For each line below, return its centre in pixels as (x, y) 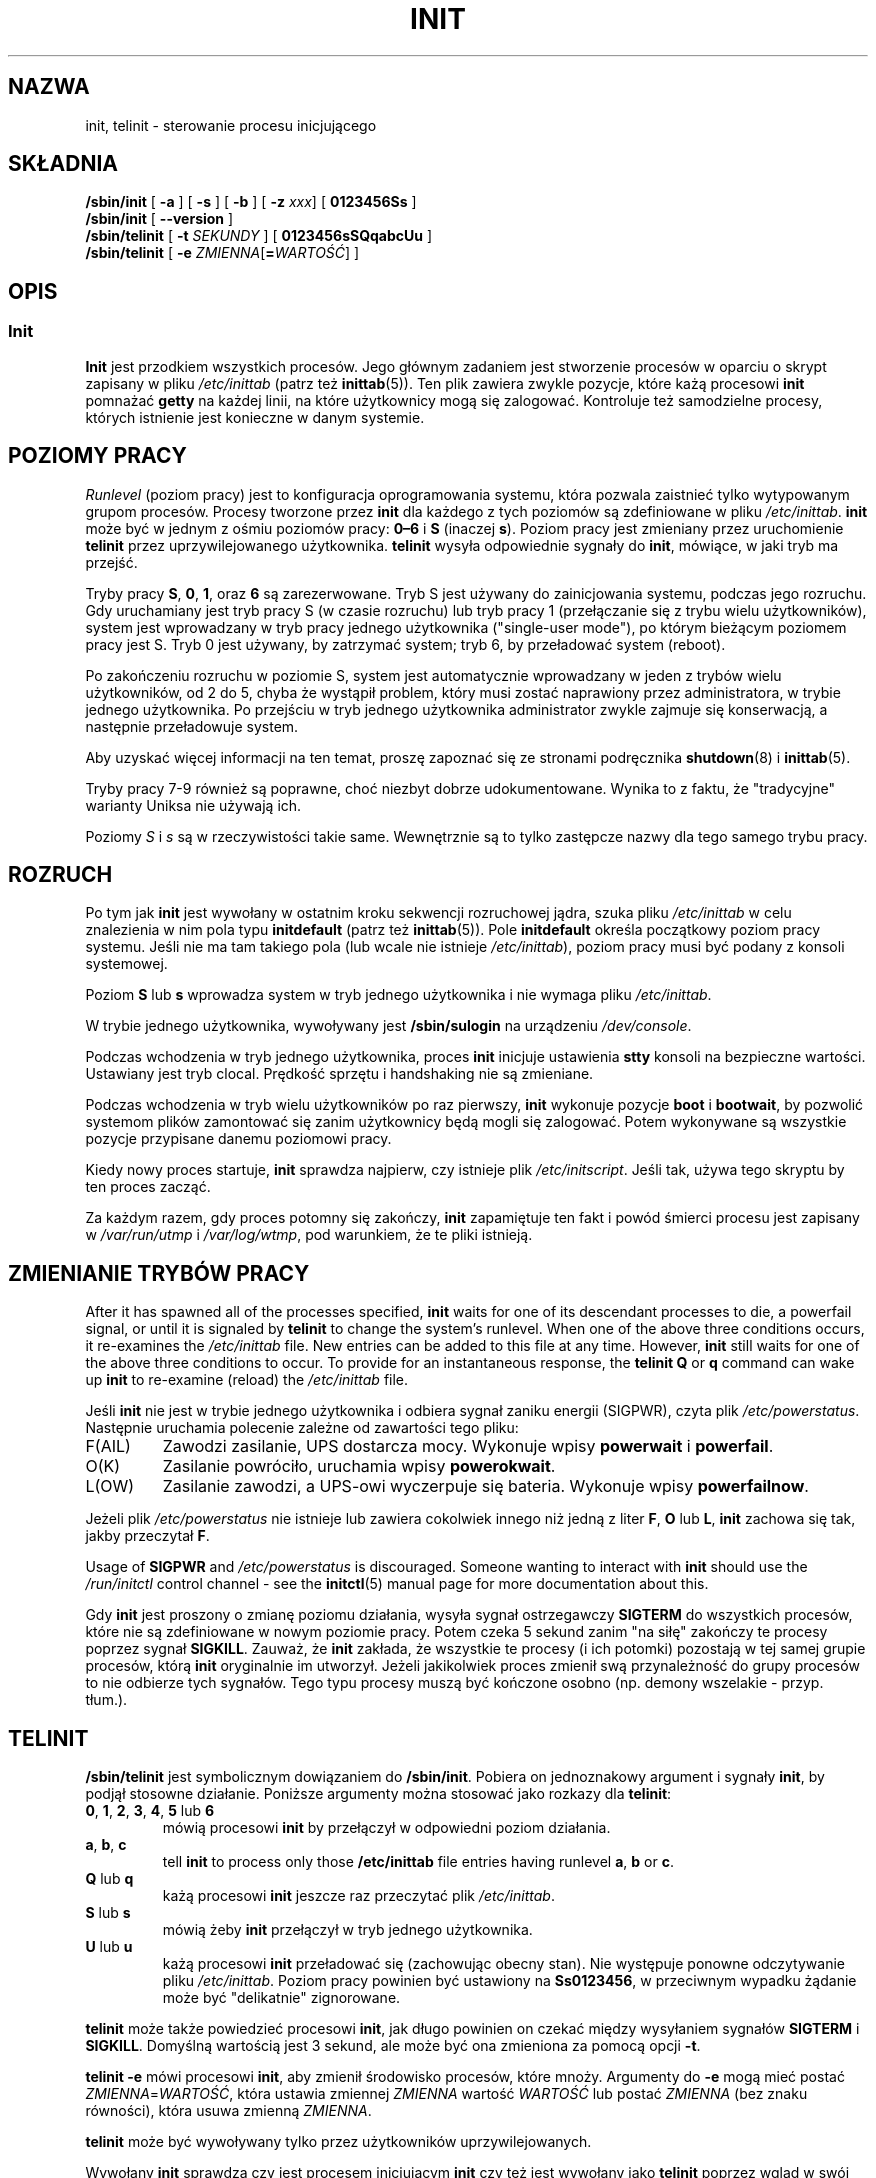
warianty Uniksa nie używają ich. (193, 805)
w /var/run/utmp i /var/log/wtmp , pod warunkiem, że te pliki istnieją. (309, 1235)
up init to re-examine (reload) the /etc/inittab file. (247, 1380)
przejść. (111, 562)
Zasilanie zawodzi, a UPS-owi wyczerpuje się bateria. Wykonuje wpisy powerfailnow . (485, 1486)
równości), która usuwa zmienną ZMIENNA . (228, 2111)
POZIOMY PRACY (97, 456)
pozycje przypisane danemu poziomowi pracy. (238, 1139)
